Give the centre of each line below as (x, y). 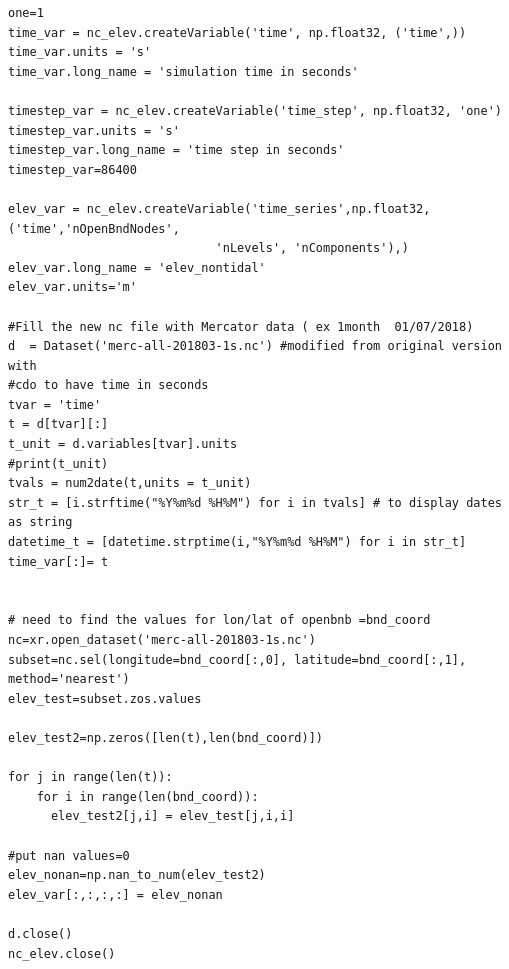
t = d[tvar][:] (58, 424)
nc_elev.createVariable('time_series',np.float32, (258, 208)
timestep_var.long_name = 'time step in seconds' (176, 150)
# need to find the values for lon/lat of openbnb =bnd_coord (219, 620)
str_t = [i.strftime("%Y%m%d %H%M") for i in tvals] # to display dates (255, 502)
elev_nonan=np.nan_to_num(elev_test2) (137, 875)
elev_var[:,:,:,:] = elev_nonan (115, 894)
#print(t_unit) (58, 463)
